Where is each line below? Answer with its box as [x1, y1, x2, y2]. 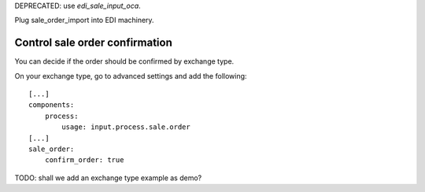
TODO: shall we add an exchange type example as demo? [14, 173, 202, 183]
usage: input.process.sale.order [61, 123, 190, 131]
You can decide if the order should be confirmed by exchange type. [14, 57, 235, 66]
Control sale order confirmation [14, 36, 173, 50]
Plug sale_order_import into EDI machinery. [14, 16, 154, 25]
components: [28, 101, 75, 109]
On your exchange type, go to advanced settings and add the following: [14, 71, 247, 80]
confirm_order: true [44, 156, 124, 164]
